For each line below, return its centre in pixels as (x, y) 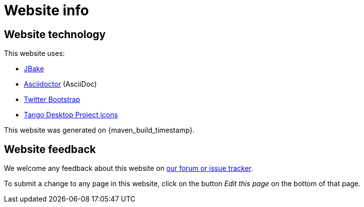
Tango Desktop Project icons (71, 115)
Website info (47, 10)
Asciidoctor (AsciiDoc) (61, 84)
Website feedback (50, 149)
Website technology (55, 34)
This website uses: (34, 53)
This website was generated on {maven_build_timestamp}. (99, 130)
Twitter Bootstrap (52, 100)
